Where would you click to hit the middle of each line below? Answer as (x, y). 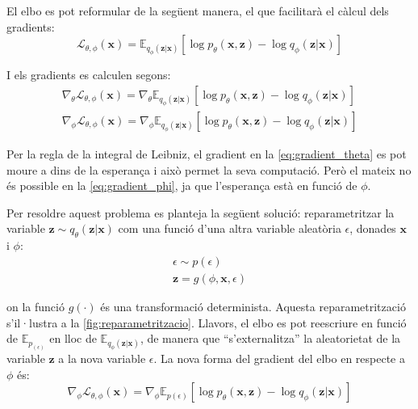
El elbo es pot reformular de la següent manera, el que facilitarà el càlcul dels (198, 11)
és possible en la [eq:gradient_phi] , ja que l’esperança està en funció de (182, 186)
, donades (373, 228)
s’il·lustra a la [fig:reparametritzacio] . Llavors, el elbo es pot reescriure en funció (207, 322)
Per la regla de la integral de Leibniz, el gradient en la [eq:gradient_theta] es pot (207, 154)
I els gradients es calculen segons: (89, 75)
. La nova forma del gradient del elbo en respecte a (279, 358)
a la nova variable (102, 358)
